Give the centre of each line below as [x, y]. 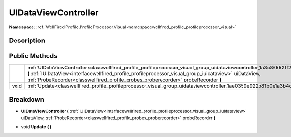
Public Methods [33, 56]
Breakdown [27, 100]
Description [27, 41]
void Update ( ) [36, 127]
